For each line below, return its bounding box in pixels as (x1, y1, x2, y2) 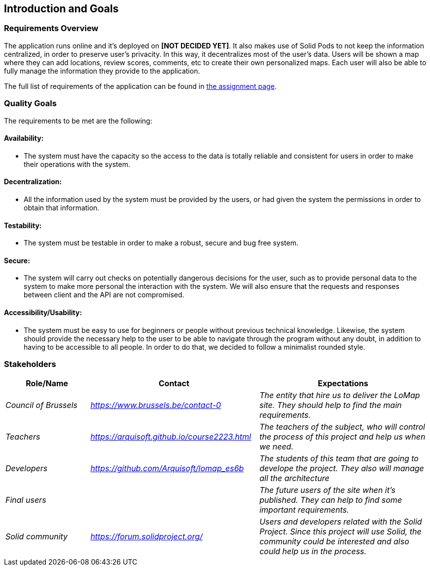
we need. (259, 442, 293, 452)
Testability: (4, 221, 42, 230)
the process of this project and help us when (259, 432, 426, 442)
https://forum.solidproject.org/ (90, 531, 203, 542)
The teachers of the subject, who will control (259, 422, 425, 432)
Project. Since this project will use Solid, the (259, 527, 422, 537)
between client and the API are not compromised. (24, 290, 184, 299)
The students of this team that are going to (259, 453, 419, 464)
